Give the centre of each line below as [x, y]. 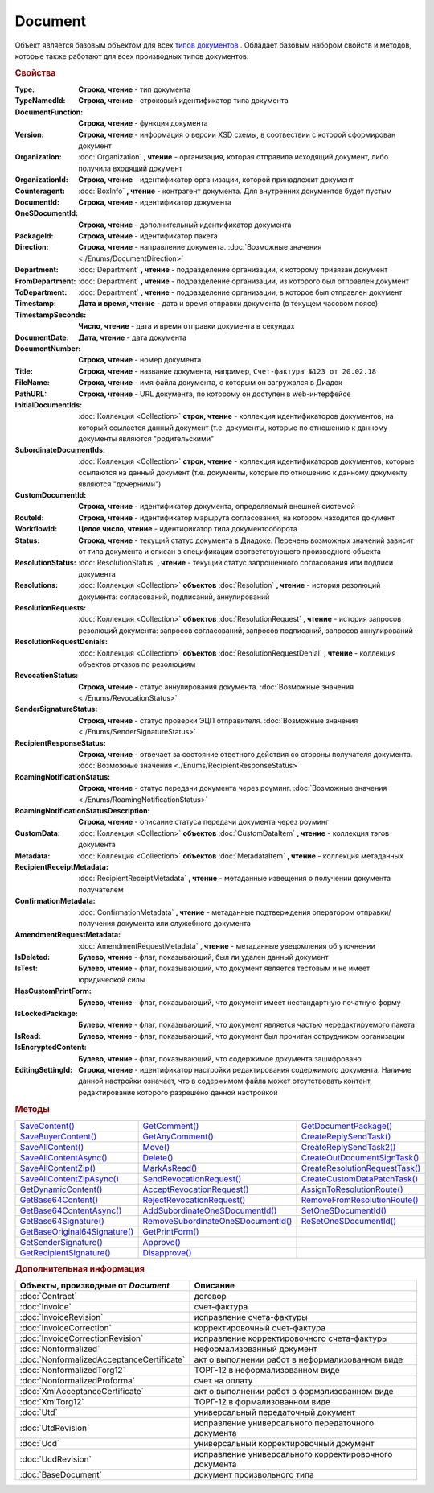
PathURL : [31, 394]
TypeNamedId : [40, 101]
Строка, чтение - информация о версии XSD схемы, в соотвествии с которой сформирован [237, 134]
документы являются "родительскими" [146, 439]
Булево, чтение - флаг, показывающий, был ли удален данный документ [203, 957]
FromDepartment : [45, 281]
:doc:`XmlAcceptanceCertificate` [82, 1392]
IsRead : [28, 1036]
